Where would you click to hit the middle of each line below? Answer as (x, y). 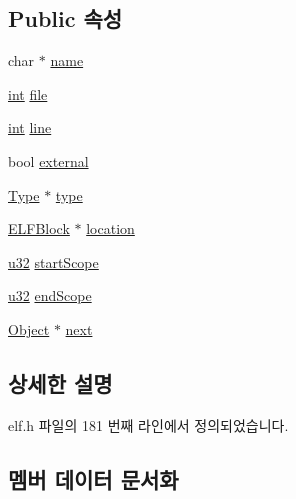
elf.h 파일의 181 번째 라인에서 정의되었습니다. (148, 424)
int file (28, 93)
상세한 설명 (60, 382)
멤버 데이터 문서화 (93, 478)
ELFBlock (39, 228)
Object (29, 328)
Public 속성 (65, 18)
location (110, 228)
